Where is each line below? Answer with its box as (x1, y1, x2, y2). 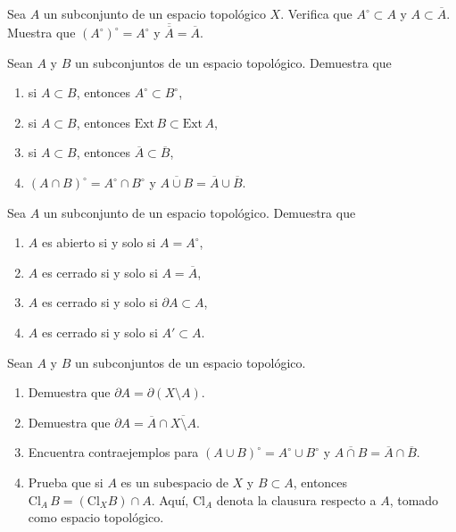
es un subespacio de (120, 472, 228, 491)
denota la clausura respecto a (216, 490, 377, 509)
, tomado (389, 490, 439, 509)
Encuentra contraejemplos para (28, 443, 199, 461)
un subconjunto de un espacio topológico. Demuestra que (43, 203, 356, 221)
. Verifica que (280, 4, 352, 22)
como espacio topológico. (28, 508, 164, 527)
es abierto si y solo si (41, 233, 156, 252)
